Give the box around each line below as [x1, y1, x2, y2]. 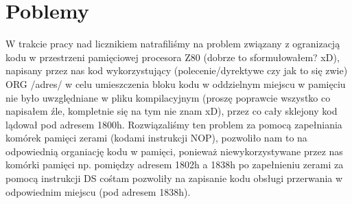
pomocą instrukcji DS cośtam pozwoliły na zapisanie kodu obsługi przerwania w [5, 171, 343, 185]
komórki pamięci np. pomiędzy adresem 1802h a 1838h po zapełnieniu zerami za [5, 157, 344, 172]
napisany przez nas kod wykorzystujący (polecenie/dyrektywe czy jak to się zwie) [5, 63, 348, 78]
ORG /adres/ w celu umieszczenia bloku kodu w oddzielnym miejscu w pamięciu [5, 76, 346, 91]
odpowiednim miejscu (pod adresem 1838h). [5, 184, 191, 199]
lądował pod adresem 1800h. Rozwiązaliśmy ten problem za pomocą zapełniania [5, 117, 342, 131]
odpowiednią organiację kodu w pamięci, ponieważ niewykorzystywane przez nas [5, 144, 343, 158]
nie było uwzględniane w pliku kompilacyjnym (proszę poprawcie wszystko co [5, 90, 331, 104]
